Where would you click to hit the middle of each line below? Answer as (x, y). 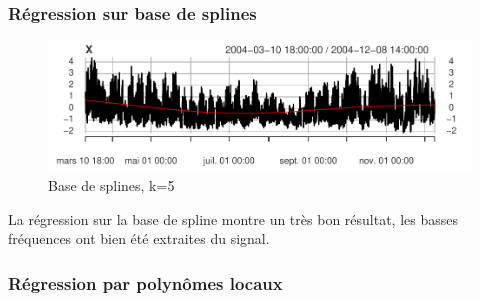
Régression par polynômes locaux (145, 282)
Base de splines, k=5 (111, 185)
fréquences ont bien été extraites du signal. (139, 238)
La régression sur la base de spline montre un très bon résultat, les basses (233, 218)
